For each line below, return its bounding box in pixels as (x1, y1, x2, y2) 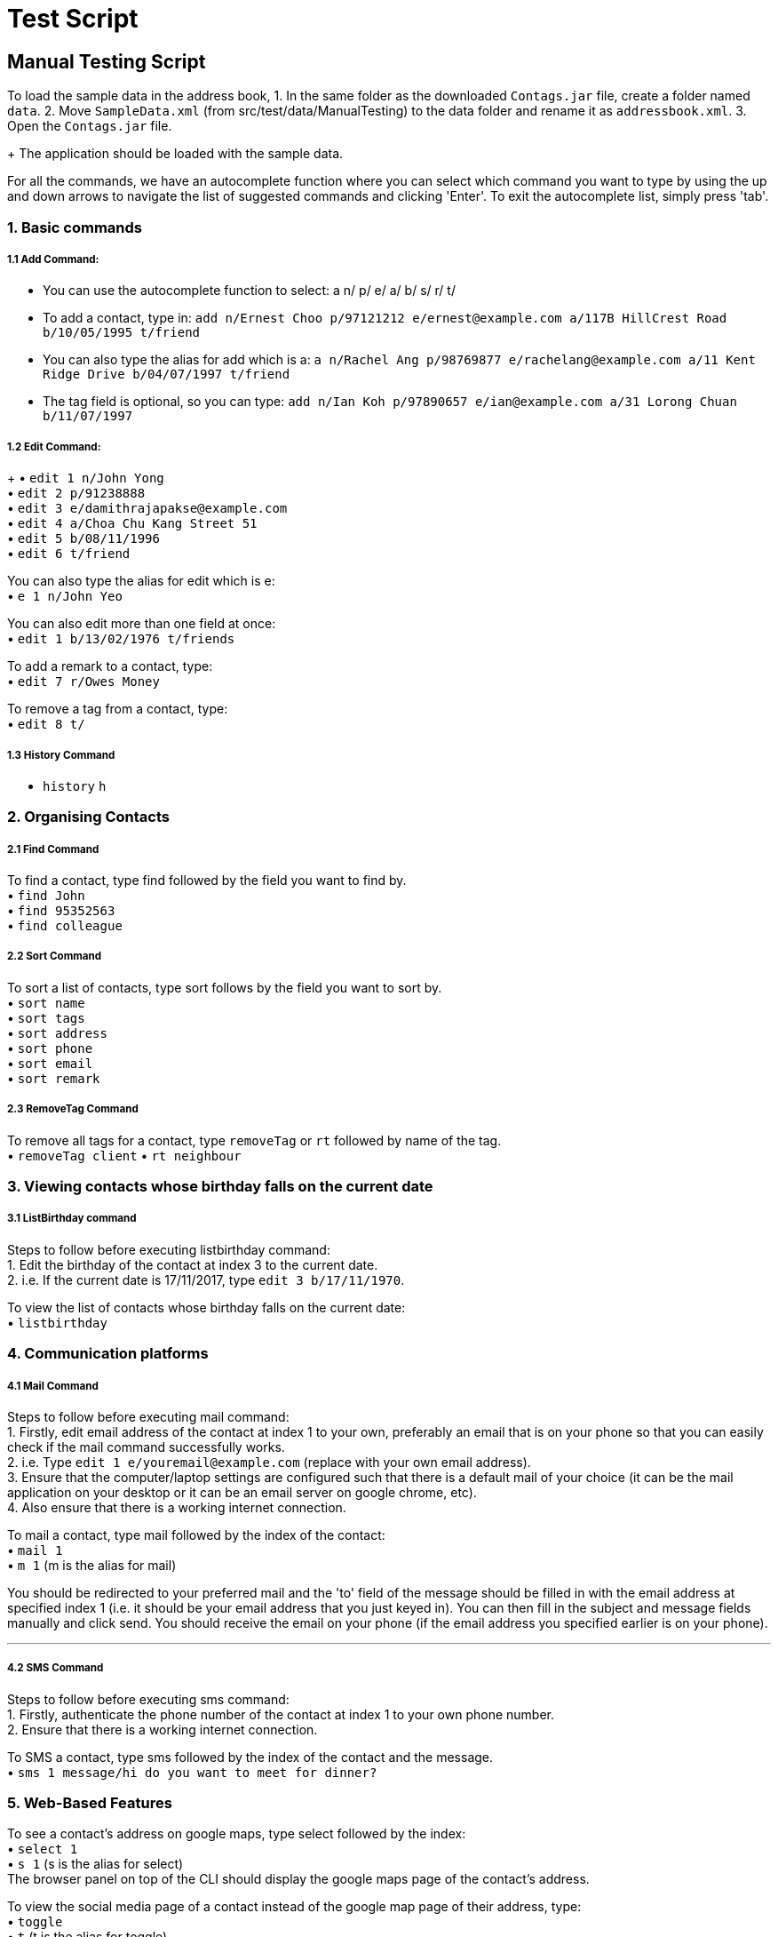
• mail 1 (7, 1542, 63, 1558)
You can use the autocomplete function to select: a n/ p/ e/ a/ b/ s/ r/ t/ (43, 283, 456, 299)
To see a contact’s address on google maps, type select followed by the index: (7, 1826, 466, 1842)
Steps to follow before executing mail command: (7, 1408, 290, 1424)
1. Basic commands (7, 218, 142, 236)
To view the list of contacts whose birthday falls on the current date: (7, 1299, 406, 1315)
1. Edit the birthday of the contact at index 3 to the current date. (7, 1256, 378, 1272)
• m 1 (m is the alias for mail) (7, 1557, 177, 1573)
